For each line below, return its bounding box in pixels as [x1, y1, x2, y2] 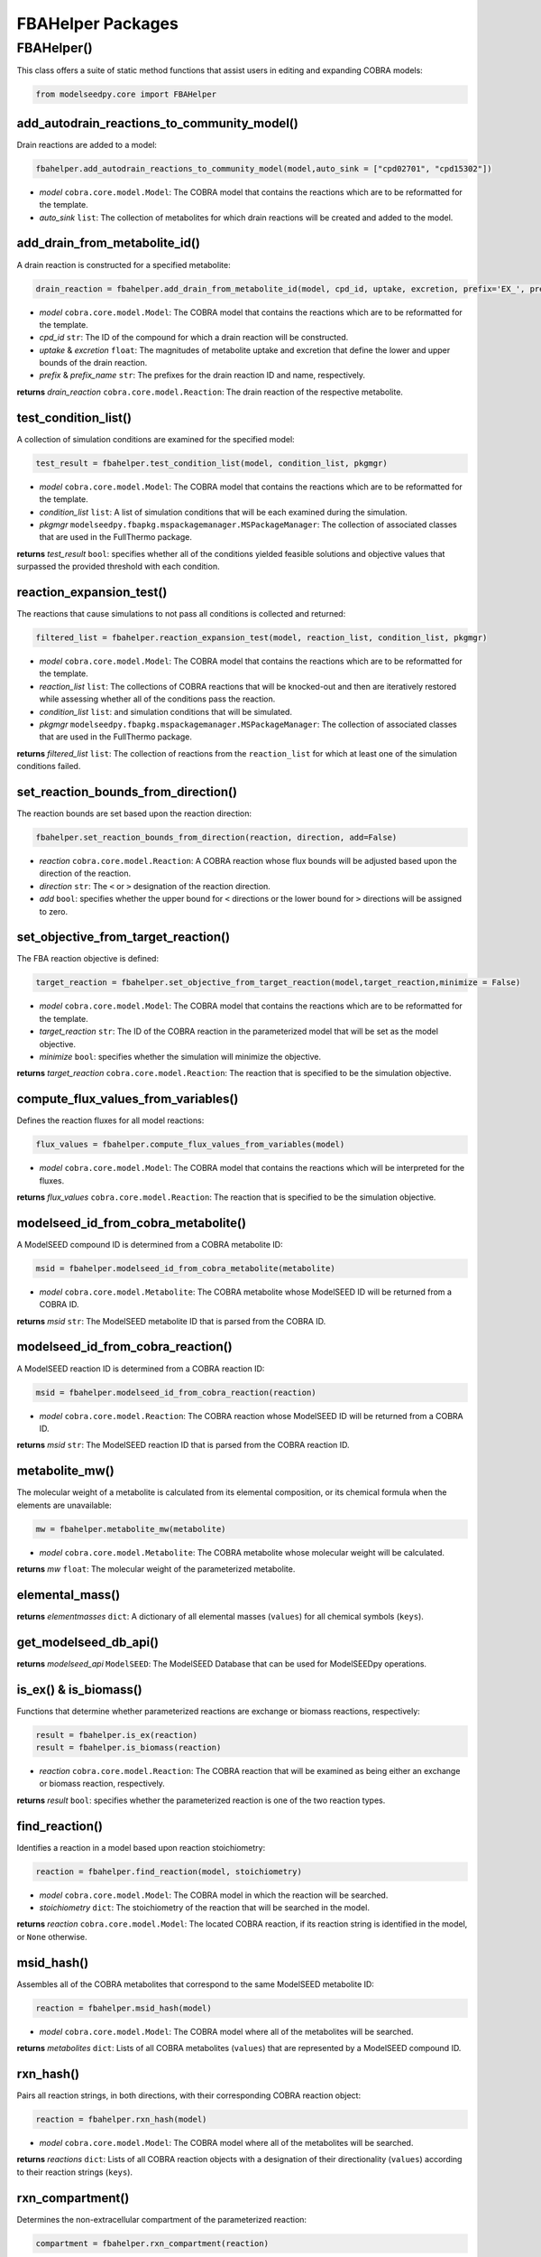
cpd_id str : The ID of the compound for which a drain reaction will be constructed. [39, 332, 349, 343]
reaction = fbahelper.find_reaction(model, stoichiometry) [35, 1866, 302, 1877]
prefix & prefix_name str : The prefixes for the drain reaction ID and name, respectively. [39, 370, 365, 381]
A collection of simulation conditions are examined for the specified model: [16, 433, 295, 444]
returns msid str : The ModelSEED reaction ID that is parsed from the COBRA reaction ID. [16, 1440, 351, 1451]
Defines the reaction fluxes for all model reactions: [16, 1115, 205, 1126]
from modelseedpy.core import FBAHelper [35, 89, 216, 99]
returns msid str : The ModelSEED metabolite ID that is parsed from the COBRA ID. [16, 1315, 326, 1326]
